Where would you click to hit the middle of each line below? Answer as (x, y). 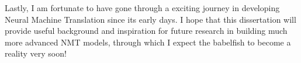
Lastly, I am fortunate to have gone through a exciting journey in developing (142, 8)
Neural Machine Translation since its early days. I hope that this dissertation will (150, 19)
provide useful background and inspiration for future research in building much (146, 31)
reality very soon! (36, 53)
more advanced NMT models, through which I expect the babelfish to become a (148, 42)
